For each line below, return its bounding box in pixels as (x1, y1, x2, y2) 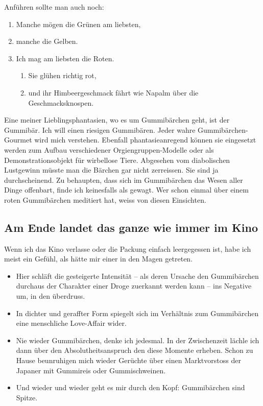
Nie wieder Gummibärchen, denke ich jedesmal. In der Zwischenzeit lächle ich (16, 335, 259, 345)
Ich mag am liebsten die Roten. (16, 53, 114, 63)
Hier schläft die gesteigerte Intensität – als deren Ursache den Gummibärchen (16, 270, 259, 281)
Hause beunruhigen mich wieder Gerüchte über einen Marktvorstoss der (16, 355, 241, 366)
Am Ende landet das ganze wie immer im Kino (4, 219, 258, 235)
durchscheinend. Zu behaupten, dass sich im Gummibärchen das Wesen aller (4, 174, 243, 185)
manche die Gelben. (16, 36, 78, 46)
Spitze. (16, 392, 38, 402)
